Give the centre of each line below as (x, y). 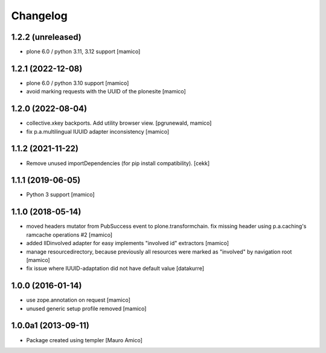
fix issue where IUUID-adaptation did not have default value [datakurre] (115, 269)
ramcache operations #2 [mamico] (69, 234)
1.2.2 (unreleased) (46, 37)
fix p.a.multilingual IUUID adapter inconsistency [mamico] (98, 131)
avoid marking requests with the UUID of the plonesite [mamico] (106, 92)
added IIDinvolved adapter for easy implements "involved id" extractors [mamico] (128, 243)
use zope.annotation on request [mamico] (78, 300)
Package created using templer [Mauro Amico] (85, 340)
